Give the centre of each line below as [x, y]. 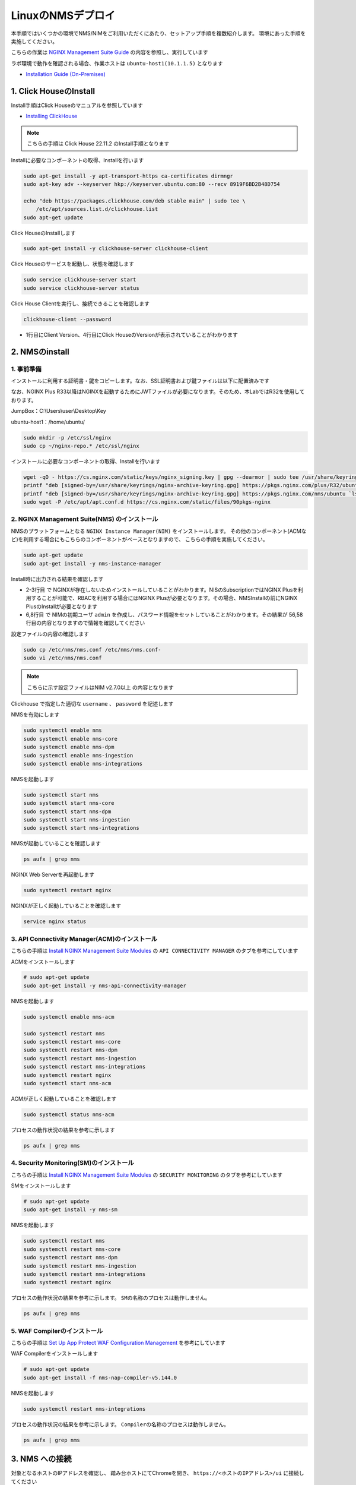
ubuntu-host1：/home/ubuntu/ [48, 422]
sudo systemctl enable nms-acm [69, 1017]
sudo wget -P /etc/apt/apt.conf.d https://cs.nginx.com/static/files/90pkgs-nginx [147, 502]
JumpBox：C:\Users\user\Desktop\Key [58, 411]
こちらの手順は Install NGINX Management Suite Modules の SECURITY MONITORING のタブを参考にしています [147, 1175]
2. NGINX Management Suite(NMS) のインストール [85, 519]
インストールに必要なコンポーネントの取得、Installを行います [86, 461]
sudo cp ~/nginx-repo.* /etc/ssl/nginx [81, 446]
